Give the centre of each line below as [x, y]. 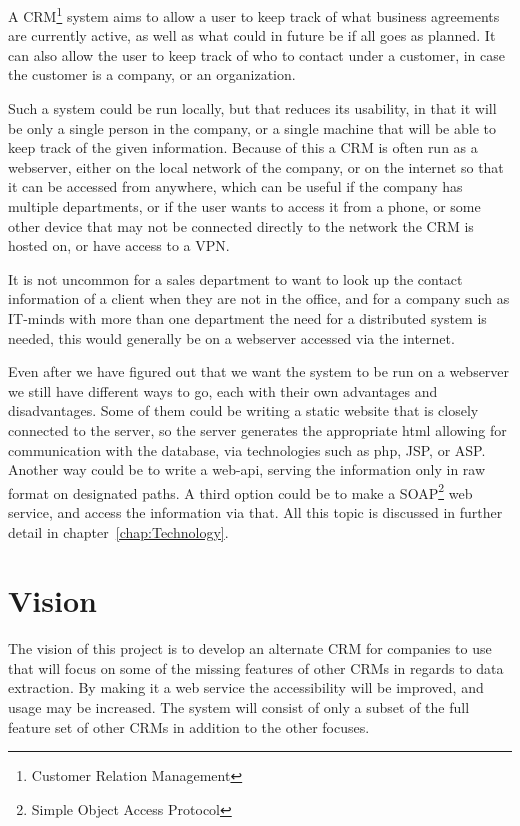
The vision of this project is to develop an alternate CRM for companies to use [250, 648]
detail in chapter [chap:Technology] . [118, 531]
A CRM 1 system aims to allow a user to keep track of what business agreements [254, 14]
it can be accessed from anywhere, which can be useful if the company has [235, 186]
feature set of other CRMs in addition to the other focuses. [189, 726]
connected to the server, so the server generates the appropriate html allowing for [257, 429]
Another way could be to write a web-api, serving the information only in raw [247, 469]
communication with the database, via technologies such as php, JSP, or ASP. [247, 449]
